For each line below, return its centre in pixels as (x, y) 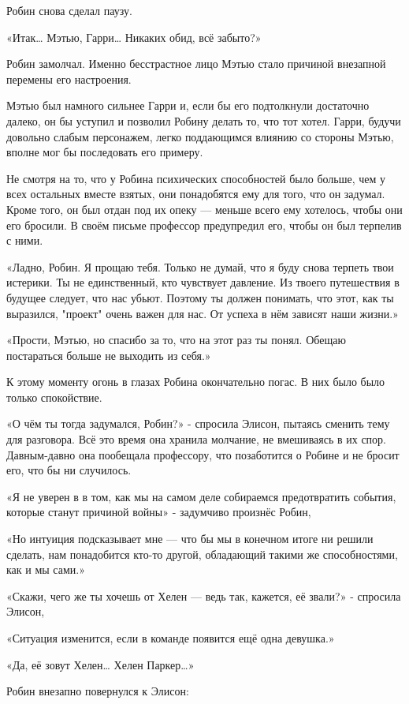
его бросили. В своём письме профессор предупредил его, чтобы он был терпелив (204, 225)
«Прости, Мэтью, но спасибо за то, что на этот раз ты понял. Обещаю (176, 340)
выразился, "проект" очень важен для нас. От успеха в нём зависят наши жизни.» (203, 313)
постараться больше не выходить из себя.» (109, 355)
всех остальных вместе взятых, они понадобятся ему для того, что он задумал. (196, 194)
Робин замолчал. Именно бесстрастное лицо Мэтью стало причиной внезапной (196, 64)
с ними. (25, 240)
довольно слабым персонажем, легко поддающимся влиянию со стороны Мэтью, (200, 136)
